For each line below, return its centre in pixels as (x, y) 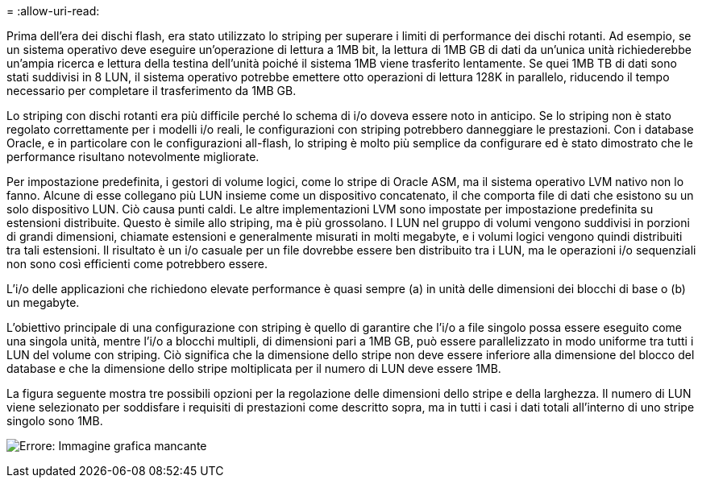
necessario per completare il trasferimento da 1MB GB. (152, 91)
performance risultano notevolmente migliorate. (133, 157)
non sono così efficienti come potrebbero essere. (137, 264)
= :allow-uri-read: (53, 11)
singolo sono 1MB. (55, 421)
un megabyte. (43, 302)
